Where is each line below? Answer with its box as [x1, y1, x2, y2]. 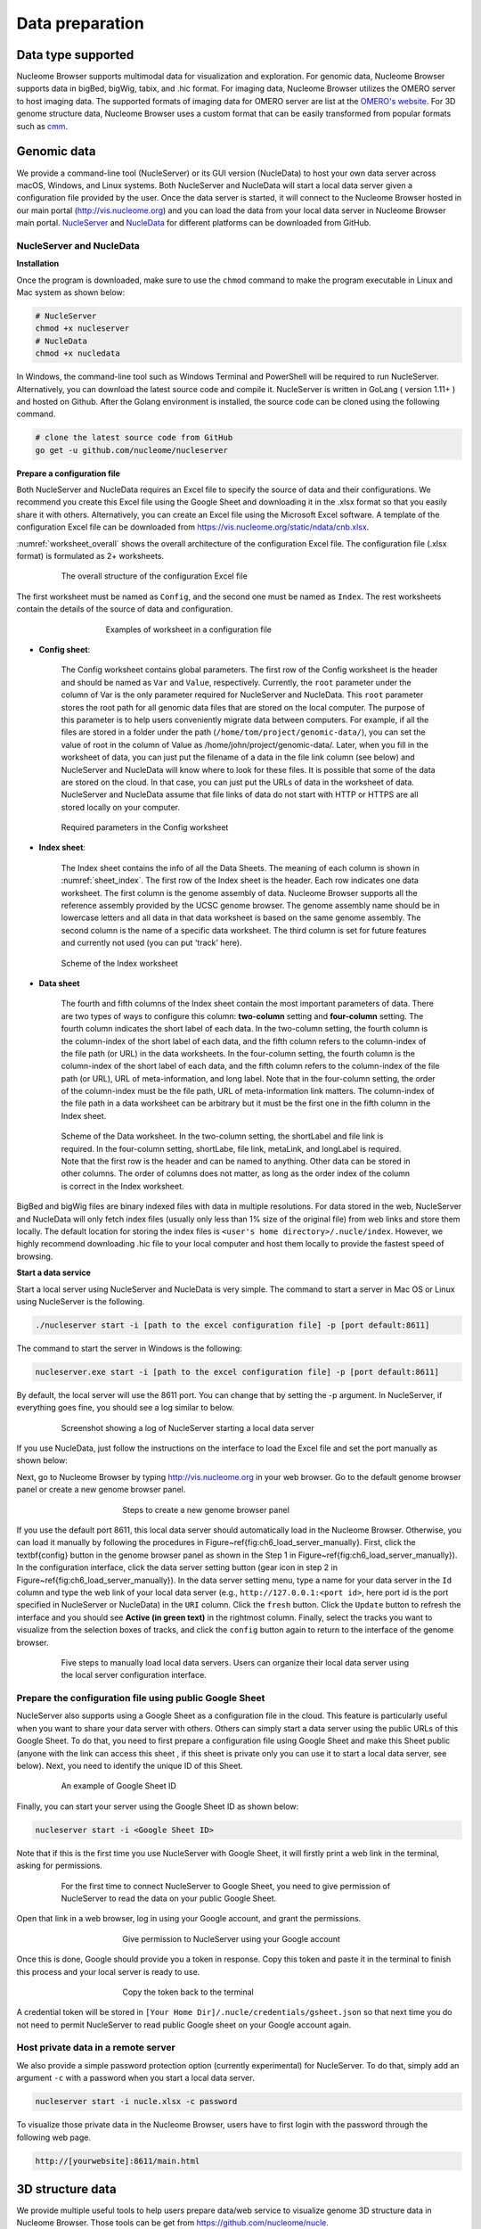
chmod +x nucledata [35, 349, 120, 358]
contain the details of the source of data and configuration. [16, 604, 233, 614]
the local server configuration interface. [61, 1670, 207, 1681]
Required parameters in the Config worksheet [61, 822, 229, 833]
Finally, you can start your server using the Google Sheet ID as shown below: [16, 1801, 299, 1812]
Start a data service [16, 1267, 91, 1279]
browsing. [16, 1251, 53, 1262]
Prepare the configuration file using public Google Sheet [16, 1692, 265, 1705]
